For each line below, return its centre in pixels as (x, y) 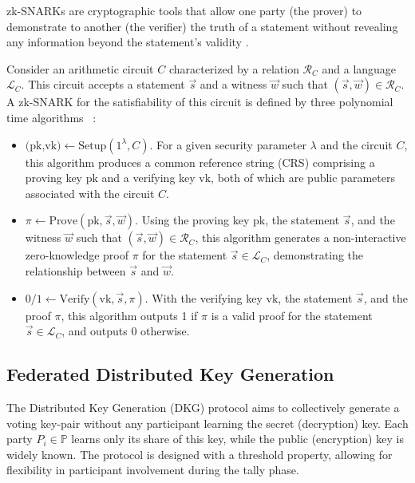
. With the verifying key (204, 297)
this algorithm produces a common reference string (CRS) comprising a (200, 162)
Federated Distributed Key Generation (170, 374)
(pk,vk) (43, 146)
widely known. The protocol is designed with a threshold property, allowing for (200, 454)
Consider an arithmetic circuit (80, 68)
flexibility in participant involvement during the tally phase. (153, 470)
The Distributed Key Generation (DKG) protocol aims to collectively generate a (203, 407)
